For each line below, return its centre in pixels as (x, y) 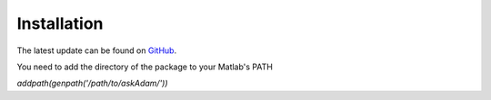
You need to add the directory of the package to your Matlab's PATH (145, 67)
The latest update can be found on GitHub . (97, 50)
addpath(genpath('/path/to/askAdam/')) (92, 83)
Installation (60, 23)
